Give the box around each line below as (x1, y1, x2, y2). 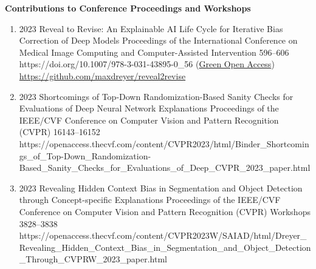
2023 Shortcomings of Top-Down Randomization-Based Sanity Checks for (19, 90, 294, 102)
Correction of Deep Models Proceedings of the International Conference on (19, 34, 298, 47)
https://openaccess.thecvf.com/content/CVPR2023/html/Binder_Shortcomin (19, 137, 309, 150)
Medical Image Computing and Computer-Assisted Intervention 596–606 (19, 45, 289, 58)
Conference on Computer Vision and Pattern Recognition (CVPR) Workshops (19, 205, 311, 218)
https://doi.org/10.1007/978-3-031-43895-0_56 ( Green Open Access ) (19, 58, 275, 70)
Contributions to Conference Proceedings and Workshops (5, 2, 251, 14)
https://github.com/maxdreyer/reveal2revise (19, 69, 186, 82)
